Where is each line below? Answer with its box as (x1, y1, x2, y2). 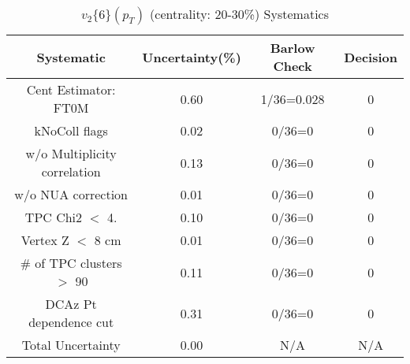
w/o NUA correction (14, 185, 128, 203)
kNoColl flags (34, 121, 108, 139)
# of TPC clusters (20, 254, 122, 272)
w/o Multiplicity (25, 144, 117, 162)
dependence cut (28, 313, 114, 331)
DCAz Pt (45, 295, 97, 313)
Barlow (270, 39, 315, 57)
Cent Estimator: (26, 80, 116, 98)
